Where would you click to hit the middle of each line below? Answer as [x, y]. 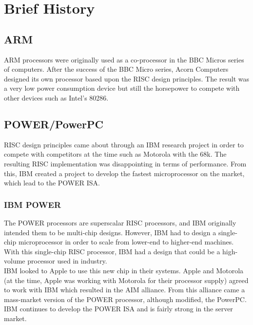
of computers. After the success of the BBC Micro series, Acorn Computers [116, 69]
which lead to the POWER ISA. [52, 183]
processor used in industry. [67, 261]
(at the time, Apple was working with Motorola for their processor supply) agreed [126, 280]
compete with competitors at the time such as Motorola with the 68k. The [115, 154]
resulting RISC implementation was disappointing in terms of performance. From [125, 163]
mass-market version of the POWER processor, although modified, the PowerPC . [125, 299]
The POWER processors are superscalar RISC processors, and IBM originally [120, 222]
